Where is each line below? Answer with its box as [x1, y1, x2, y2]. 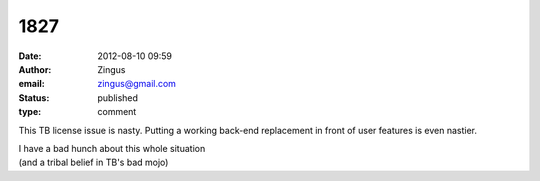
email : [18, 78, 45, 90]
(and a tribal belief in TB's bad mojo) [18, 156, 169, 169]
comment [97, 106, 137, 118]
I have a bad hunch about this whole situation [18, 142, 206, 154]
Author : [18, 63, 52, 75]
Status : [18, 91, 50, 104]
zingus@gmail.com [97, 78, 177, 90]
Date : [18, 50, 42, 62]
